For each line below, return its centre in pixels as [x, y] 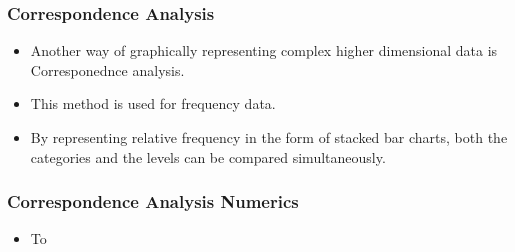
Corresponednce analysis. [107, 69]
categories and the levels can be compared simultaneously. [208, 156]
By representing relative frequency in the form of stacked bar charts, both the [269, 137]
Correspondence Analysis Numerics [153, 201]
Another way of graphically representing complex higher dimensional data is [264, 50]
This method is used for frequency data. [153, 103]
